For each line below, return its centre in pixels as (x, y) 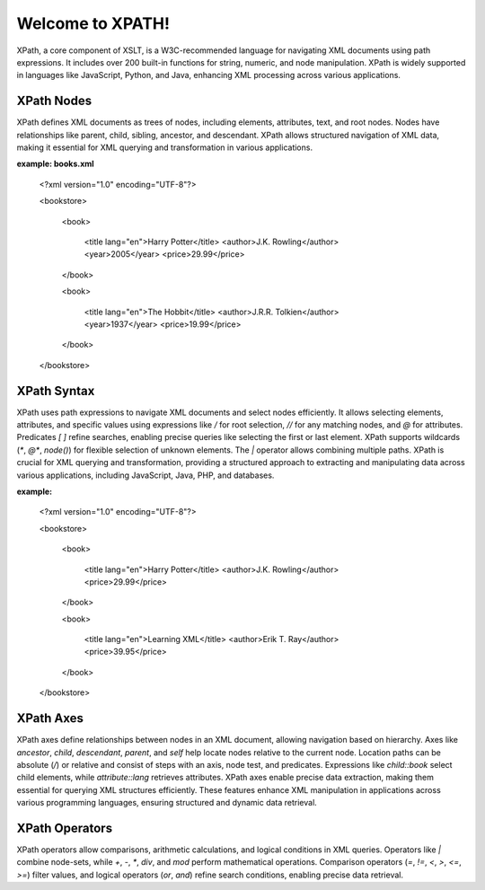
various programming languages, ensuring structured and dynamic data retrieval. (167, 803)
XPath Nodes (54, 101)
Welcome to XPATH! (93, 23)
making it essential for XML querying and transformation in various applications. (165, 147)
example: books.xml (55, 164)
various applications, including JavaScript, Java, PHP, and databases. (145, 475)
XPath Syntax (56, 391)
